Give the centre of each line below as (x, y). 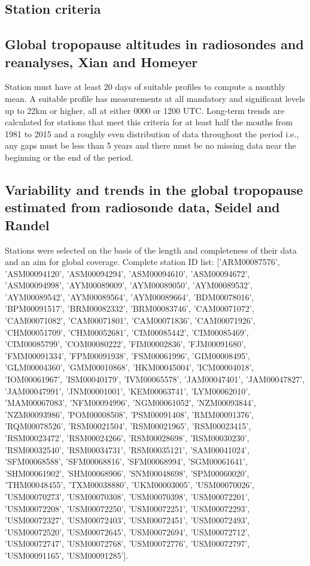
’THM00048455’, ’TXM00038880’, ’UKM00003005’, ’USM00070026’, (130, 485)
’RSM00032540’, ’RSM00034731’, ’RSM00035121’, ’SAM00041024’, (127, 449)
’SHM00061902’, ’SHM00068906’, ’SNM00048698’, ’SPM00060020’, (127, 473)
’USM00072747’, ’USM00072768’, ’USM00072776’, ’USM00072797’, (127, 544)
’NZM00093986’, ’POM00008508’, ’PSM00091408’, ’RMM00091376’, (129, 414)
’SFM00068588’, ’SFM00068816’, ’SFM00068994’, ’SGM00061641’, (126, 461)
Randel (27, 225)
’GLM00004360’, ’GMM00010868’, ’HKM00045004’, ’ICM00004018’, (130, 367)
